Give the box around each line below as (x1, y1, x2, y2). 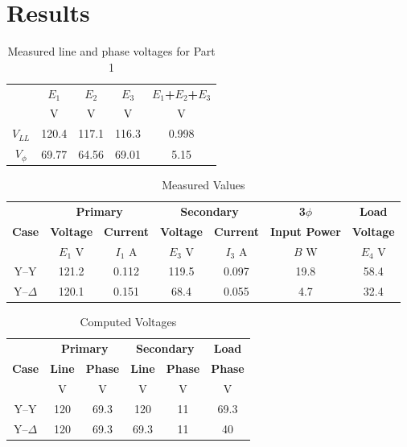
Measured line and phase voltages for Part (7, 43, 216, 60)
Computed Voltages (80, 313, 177, 330)
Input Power (269, 222, 341, 239)
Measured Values (162, 176, 245, 193)
